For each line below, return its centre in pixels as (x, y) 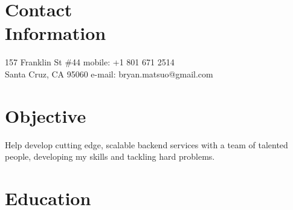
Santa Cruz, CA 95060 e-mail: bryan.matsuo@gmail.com (109, 74)
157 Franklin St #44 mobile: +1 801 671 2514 (90, 62)
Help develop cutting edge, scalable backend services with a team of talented (146, 144)
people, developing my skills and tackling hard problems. (110, 156)
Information (56, 33)
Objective (46, 115)
